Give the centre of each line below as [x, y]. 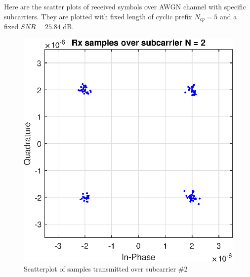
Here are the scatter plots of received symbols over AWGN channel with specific [125, 7]
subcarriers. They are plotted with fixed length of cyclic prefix [98, 16]
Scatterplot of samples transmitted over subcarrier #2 [106, 268]
